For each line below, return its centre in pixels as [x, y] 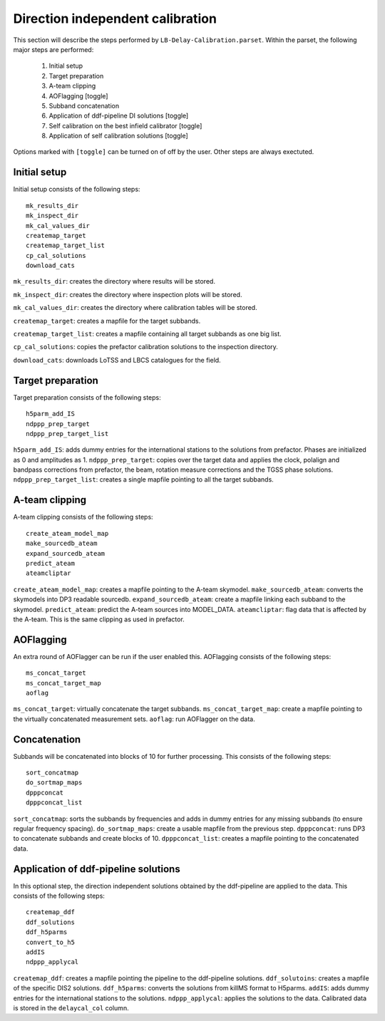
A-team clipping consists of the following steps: [83, 517]
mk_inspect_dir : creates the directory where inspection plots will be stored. [128, 294]
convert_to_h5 [50, 942]
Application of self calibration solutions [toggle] [118, 136]
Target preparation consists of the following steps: [87, 397]
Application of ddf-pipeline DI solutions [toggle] [119, 116]
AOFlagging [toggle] [78, 95]
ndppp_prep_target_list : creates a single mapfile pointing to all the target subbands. [143, 480]
